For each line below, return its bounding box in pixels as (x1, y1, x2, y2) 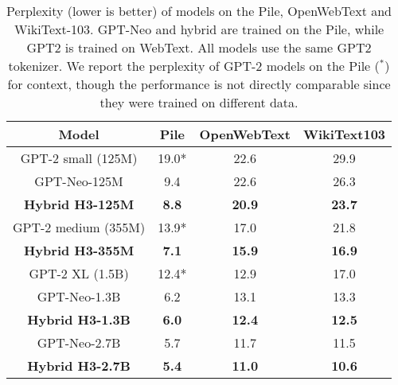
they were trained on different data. (99, 93, 298, 111)
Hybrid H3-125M (23, 195, 135, 213)
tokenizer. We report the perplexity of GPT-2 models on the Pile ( (8, 56, 380, 75)
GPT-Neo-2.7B (37, 333, 121, 352)
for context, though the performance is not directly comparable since (7, 75, 391, 93)
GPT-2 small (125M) (20, 149, 138, 167)
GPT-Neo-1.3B (37, 287, 121, 305)
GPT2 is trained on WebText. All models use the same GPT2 (26, 38, 372, 56)
